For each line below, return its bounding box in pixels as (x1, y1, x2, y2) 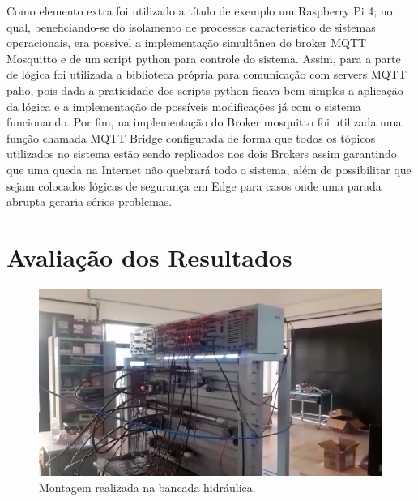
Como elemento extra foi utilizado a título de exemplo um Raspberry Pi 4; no (6, 2, 393, 19)
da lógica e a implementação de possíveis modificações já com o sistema (6, 97, 361, 114)
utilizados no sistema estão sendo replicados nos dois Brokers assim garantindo (6, 145, 397, 162)
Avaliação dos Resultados (6, 240, 292, 273)
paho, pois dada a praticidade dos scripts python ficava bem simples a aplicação (6, 81, 403, 98)
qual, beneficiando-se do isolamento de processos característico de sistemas (6, 18, 376, 35)
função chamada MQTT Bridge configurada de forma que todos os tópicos (6, 129, 376, 146)
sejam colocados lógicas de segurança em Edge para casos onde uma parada (6, 177, 382, 194)
